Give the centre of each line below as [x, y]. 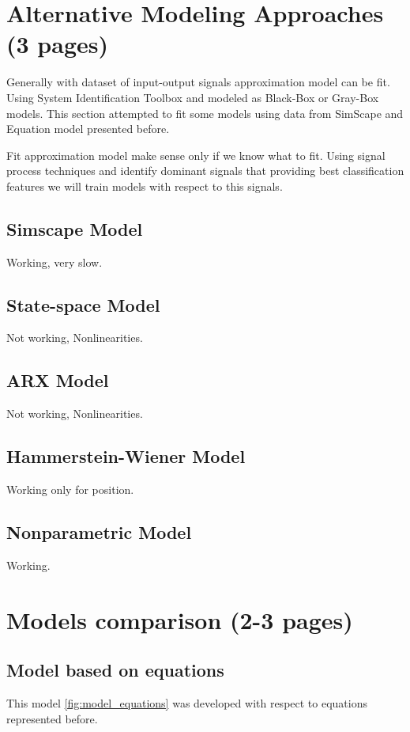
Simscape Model [75, 228]
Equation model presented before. [88, 129]
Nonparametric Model [99, 532]
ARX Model [58, 380]
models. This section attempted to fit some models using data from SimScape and [205, 113]
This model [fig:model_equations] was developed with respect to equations [187, 703]
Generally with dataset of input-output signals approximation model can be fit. [198, 82]
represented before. [52, 718]
